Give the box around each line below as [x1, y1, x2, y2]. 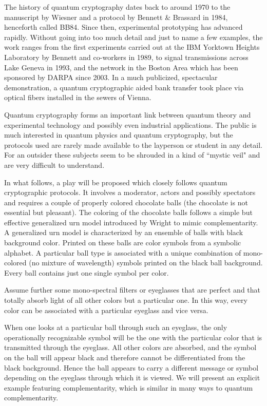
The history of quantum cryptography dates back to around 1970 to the [4, 2, 231, 12]
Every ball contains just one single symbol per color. [4, 267, 169, 278]
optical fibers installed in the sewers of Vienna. [4, 92, 151, 103]
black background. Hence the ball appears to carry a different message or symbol [4, 362, 259, 373]
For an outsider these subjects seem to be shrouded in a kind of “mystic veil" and [4, 149, 260, 160]
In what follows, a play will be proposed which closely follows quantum [4, 177, 227, 187]
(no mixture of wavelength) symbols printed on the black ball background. [29, 257, 263, 268]
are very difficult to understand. [4, 159, 105, 170]
